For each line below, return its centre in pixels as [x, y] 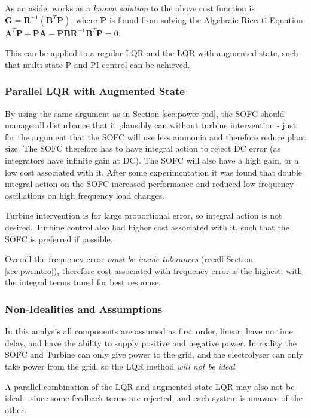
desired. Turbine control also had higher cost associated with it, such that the [147, 227]
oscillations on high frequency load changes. [85, 195]
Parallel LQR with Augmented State [95, 91]
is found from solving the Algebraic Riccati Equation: [207, 19]
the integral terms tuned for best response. [83, 282]
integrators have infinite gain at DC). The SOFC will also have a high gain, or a [152, 160]
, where [84, 19]
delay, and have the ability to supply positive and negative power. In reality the [151, 342]
